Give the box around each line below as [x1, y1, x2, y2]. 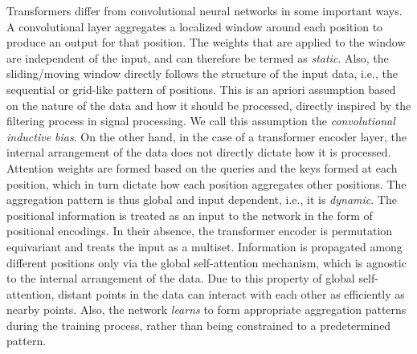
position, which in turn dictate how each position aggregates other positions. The [6, 175, 407, 192]
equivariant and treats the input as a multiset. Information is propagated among [6, 238, 403, 254]
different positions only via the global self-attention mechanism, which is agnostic [6, 254, 407, 271]
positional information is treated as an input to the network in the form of [6, 206, 373, 223]
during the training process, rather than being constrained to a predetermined [6, 316, 391, 333]
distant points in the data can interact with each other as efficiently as [58, 285, 405, 302]
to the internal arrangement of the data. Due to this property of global [6, 270, 355, 287]
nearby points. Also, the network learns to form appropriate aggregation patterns [6, 301, 407, 318]
